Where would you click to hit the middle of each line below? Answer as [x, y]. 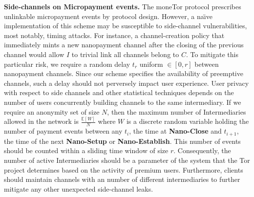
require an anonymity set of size [52, 111]
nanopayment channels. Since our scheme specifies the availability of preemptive [124, 73]
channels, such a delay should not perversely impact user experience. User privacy [127, 83]
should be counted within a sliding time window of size [86, 150]
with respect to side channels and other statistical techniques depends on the [119, 92]
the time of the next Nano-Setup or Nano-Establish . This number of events [122, 141]
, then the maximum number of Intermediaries [177, 111]
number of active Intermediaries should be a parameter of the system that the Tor [127, 160]
